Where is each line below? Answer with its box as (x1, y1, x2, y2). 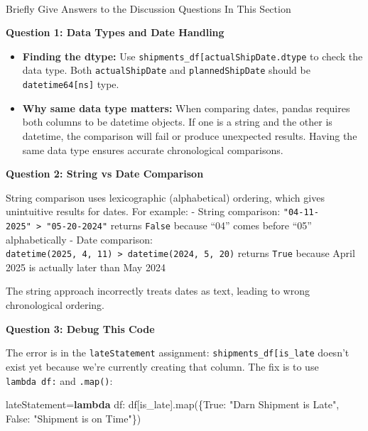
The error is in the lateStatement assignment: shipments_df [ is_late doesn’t (6, 345, 350, 360)
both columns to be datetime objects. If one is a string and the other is (22, 114, 332, 129)
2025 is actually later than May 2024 (6, 259, 166, 274)
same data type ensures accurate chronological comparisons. (22, 142, 283, 157)
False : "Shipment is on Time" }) (6, 410, 141, 425)
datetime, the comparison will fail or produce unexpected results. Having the (22, 128, 357, 143)
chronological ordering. (6, 298, 104, 312)
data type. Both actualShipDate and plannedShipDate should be (22, 62, 310, 77)
